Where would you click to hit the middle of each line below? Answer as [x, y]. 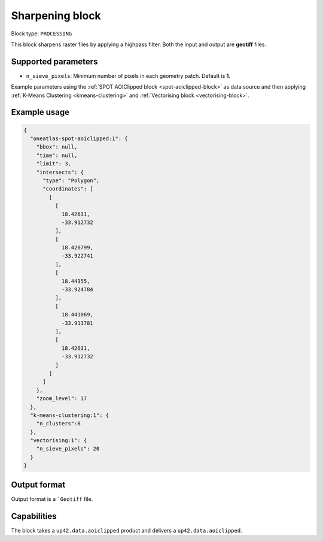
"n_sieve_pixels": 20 [68, 449]
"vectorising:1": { [59, 441]
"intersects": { [60, 172]
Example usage [40, 112]
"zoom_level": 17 [62, 399]
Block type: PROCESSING [42, 34]
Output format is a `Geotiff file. [52, 499]
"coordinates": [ [68, 189]
